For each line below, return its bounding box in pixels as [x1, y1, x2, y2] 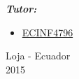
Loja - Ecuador [6, 48, 71, 63]
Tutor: [6, 1, 37, 15]
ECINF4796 [22, 24, 73, 39]
